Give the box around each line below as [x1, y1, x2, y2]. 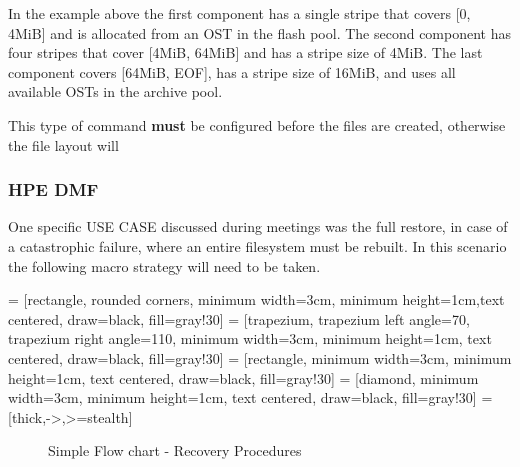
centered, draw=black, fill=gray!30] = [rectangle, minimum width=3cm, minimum [8, 347, 512, 368]
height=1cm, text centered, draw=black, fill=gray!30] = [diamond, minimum [8, 367, 479, 388]
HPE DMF [8, 177, 99, 202]
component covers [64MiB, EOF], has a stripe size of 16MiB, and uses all [8, 61, 456, 82]
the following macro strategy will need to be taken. [8, 255, 321, 276]
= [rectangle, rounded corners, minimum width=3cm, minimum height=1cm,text [8, 289, 505, 310]
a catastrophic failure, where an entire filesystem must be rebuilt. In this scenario [8, 235, 507, 256]
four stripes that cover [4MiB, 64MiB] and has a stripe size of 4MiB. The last [8, 42, 483, 63]
